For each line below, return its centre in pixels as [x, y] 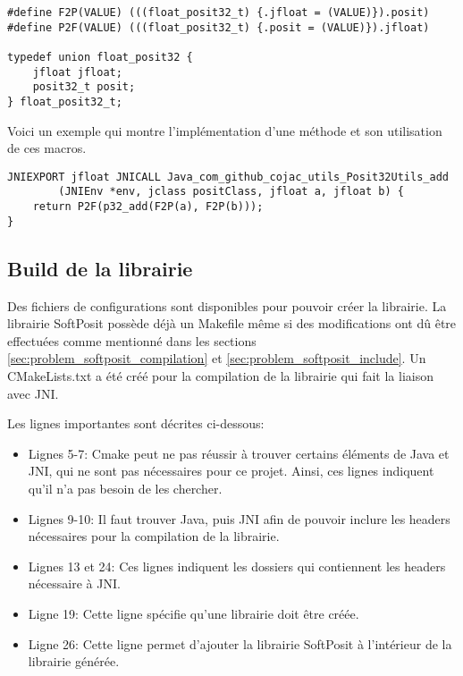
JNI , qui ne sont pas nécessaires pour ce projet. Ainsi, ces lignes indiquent [231, 471]
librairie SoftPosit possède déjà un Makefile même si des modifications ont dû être [232, 323]
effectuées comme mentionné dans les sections [132, 340]
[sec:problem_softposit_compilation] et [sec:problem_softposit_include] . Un [217, 358]
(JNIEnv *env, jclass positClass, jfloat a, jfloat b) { [231, 192]
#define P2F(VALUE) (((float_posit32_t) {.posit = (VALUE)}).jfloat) [219, 27]
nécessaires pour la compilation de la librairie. [154, 536]
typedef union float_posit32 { [100, 57]
